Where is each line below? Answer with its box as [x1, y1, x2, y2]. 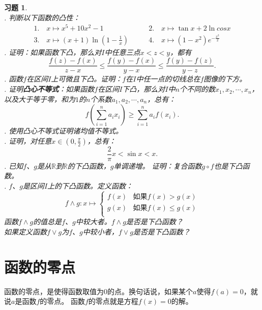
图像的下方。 [203, 73, 247, 84]
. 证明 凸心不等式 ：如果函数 [4, 84, 95, 94]
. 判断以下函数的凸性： [4, 12, 80, 22]
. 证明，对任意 [4, 135, 52, 146]
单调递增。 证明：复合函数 [113, 160, 202, 171]
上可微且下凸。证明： [51, 73, 123, 84]
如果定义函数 [4, 226, 47, 237]
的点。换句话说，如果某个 [107, 286, 193, 296]
